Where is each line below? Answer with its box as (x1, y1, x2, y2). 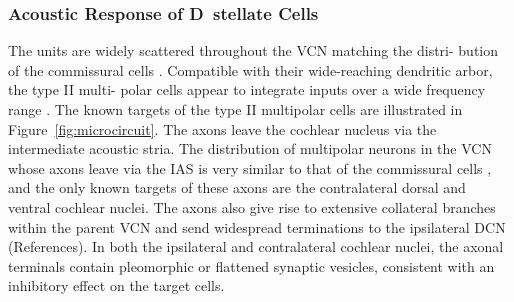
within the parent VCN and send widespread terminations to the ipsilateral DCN (8, 216, 506, 237)
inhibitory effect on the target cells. (8, 275, 225, 296)
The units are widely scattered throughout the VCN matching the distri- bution (8, 40, 499, 61)
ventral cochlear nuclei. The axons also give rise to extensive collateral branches (8, 196, 496, 217)
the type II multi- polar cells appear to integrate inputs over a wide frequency (8, 79, 486, 100)
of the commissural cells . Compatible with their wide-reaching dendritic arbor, (8, 59, 493, 80)
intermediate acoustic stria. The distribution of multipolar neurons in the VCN (8, 138, 492, 159)
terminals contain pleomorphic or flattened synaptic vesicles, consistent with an (8, 255, 495, 276)
